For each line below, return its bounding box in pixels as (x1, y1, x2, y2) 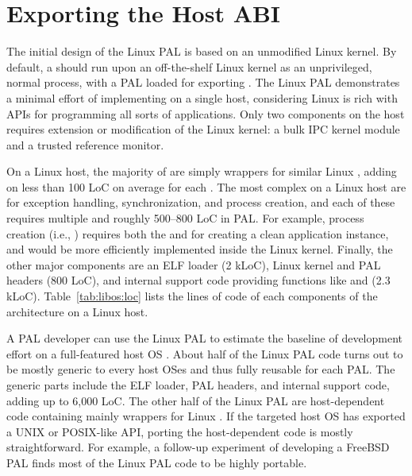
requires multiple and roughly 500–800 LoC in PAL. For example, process (6, 210, 364, 226)
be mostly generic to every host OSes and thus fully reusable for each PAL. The (6, 361, 395, 377)
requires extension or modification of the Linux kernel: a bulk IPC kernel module (6, 121, 400, 137)
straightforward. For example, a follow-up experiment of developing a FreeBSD (6, 439, 390, 455)
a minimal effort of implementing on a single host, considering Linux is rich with (6, 89, 398, 106)
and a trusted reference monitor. (6, 136, 164, 153)
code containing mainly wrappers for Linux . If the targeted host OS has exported (6, 408, 406, 424)
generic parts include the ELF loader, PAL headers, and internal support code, (6, 377, 390, 393)
